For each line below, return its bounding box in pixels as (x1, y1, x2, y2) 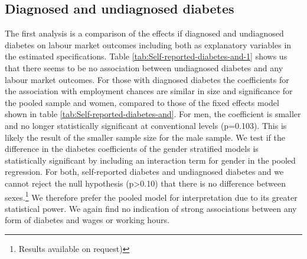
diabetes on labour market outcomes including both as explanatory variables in (5, 38, 292, 51)
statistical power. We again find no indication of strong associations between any (5, 202, 297, 214)
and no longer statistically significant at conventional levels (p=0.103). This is (5, 119, 287, 131)
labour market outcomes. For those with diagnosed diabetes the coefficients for (5, 73, 289, 85)
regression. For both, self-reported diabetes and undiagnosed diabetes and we (5, 165, 284, 178)
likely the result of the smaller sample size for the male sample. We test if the (5, 131, 285, 143)
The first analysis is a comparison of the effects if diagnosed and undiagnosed (5, 27, 284, 39)
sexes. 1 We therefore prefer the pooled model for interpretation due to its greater (5, 189, 298, 203)
